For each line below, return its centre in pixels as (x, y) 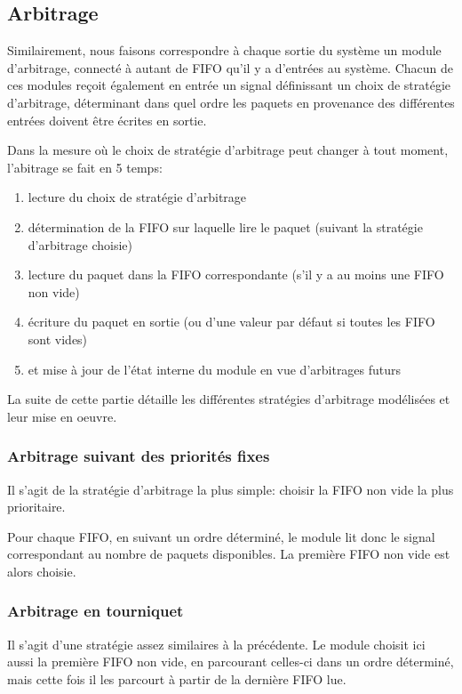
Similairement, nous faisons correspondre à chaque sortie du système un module (224, 50)
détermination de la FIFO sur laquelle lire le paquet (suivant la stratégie (225, 226)
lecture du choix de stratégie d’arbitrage (137, 197)
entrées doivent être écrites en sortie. (107, 120)
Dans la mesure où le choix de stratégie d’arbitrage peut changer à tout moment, (228, 150)
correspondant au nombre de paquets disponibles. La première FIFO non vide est (229, 554)
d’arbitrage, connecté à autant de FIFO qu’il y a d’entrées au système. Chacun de (230, 67)
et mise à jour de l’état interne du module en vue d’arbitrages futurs (215, 369)
